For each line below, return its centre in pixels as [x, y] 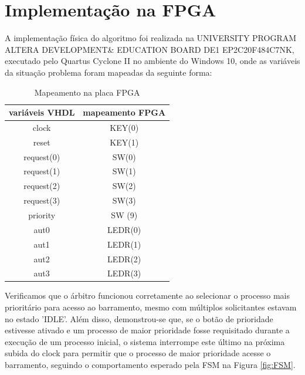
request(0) [42, 156]
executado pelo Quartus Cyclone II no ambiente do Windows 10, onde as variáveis [152, 61]
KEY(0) [124, 127]
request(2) [42, 186]
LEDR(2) [124, 259]
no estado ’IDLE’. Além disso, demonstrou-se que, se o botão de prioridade [139, 318]
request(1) [42, 171]
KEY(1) [124, 142]
